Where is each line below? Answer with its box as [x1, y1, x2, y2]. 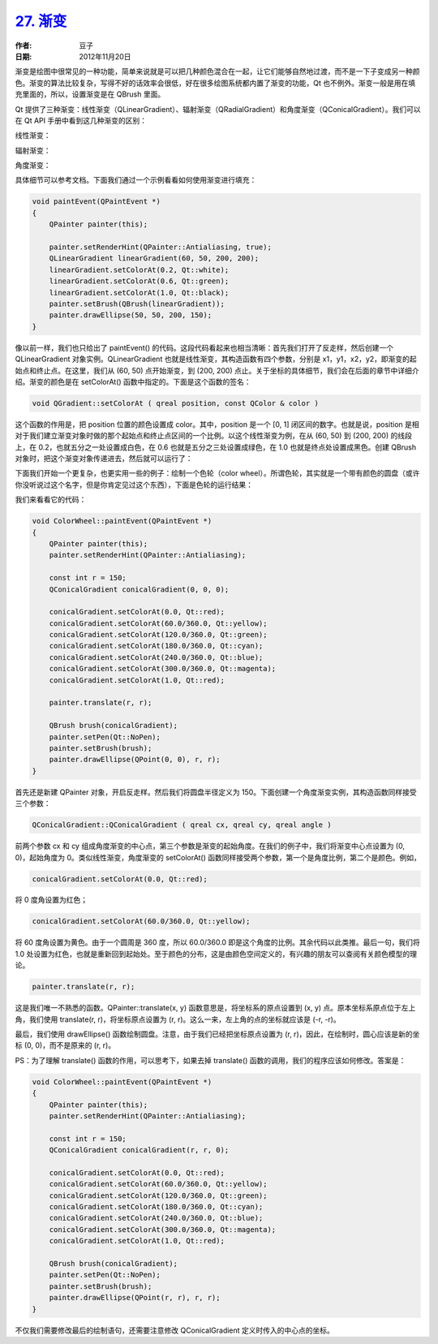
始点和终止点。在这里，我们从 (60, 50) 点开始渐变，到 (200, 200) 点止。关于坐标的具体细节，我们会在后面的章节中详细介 [15, 365, 419, 375]
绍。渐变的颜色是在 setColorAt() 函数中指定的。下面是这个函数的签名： [15, 377, 251, 386]
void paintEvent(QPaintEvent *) [32, 197, 161, 206]
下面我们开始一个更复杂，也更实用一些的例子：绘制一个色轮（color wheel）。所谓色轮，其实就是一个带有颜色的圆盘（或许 [15, 468, 420, 478]
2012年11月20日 [79, 51, 131, 61]
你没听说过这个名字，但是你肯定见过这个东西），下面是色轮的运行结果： [15, 480, 253, 489]
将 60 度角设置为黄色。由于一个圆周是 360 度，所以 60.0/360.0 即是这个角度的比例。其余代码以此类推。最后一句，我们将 [15, 937, 421, 947]
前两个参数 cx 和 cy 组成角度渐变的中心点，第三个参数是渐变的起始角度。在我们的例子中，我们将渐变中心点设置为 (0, [15, 841, 406, 851]
